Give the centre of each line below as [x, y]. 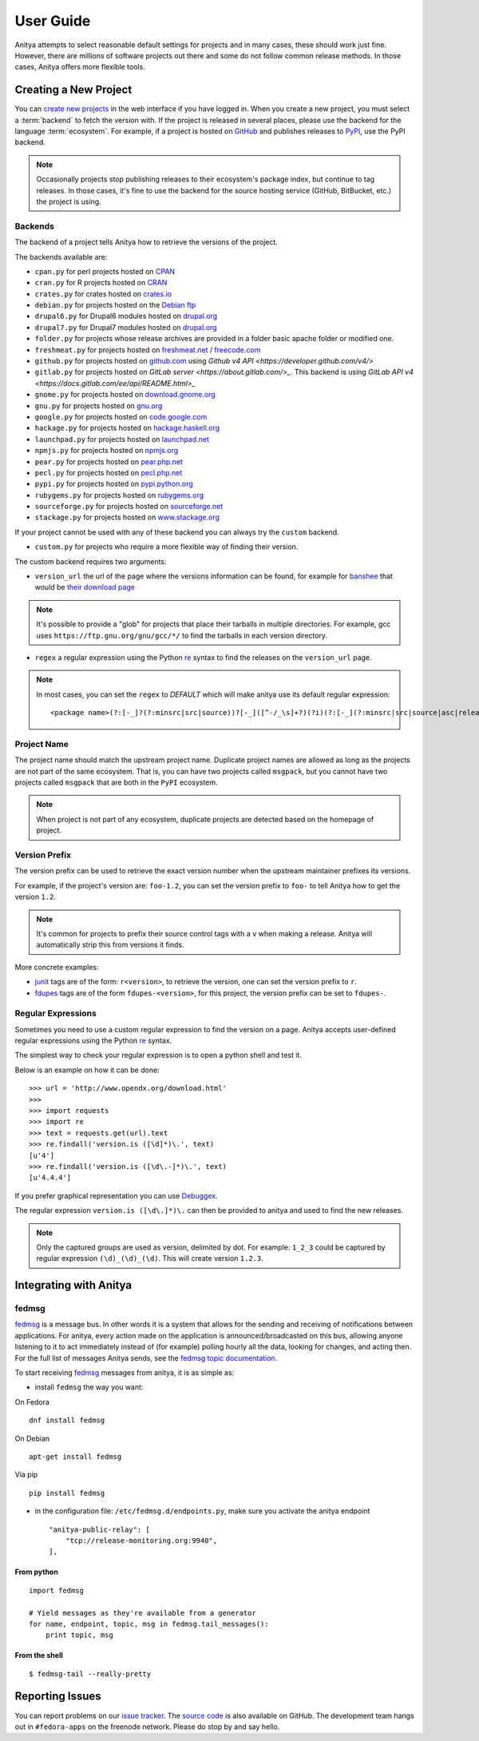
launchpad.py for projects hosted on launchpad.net [122, 439]
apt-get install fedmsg [75, 1457]
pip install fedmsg [67, 1493]
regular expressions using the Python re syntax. [93, 1041]
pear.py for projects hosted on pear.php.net [109, 461]
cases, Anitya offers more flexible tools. [80, 67]
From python [37, 1572]
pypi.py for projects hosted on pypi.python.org [114, 484]
